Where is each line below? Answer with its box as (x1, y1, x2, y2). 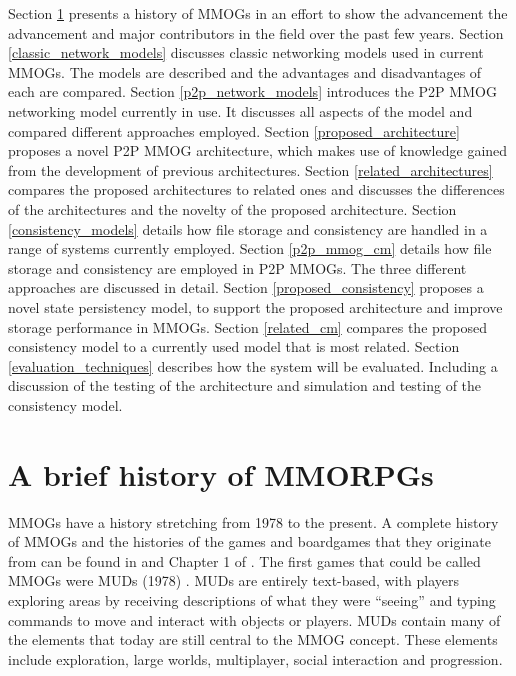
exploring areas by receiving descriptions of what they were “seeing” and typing (8, 589, 496, 610)
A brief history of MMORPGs (8, 453, 434, 494)
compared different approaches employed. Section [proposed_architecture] (8, 120, 460, 141)
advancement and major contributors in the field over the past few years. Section (8, 22, 504, 43)
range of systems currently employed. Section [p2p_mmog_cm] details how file (8, 238, 492, 259)
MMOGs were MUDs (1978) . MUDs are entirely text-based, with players (8, 570, 459, 591)
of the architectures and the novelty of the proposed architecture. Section (8, 198, 457, 219)
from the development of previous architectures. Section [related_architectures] (8, 159, 493, 180)
